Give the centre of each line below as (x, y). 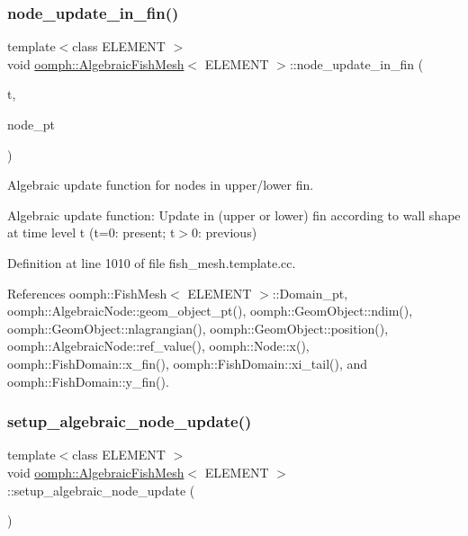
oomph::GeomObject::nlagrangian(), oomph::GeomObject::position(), (198, 328)
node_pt (31, 124)
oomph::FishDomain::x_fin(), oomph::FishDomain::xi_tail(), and (188, 363)
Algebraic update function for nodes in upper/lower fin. (161, 185)
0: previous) (225, 232)
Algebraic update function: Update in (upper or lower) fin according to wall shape (234, 214)
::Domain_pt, (310, 293)
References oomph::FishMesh (87, 293)
